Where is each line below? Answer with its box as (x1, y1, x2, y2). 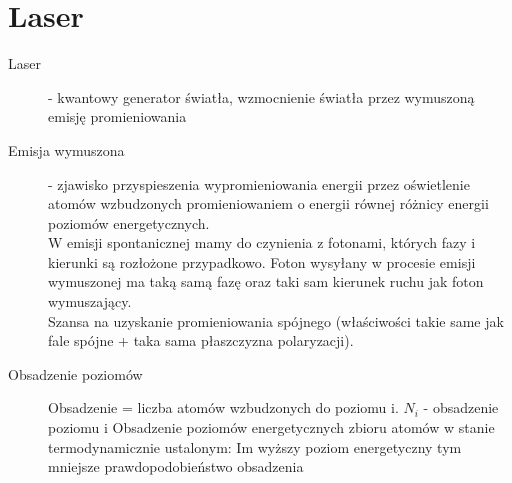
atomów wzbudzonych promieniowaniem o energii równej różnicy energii (48, 193, 489, 214)
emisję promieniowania (48, 106, 187, 127)
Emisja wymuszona (8, 139, 125, 160)
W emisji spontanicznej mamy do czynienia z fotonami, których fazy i (48, 232, 476, 253)
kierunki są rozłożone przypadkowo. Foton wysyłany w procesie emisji (48, 251, 476, 272)
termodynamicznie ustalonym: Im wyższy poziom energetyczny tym (48, 436, 462, 457)
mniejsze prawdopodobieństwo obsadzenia (48, 456, 304, 477)
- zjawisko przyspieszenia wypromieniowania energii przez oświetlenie (48, 173, 470, 194)
